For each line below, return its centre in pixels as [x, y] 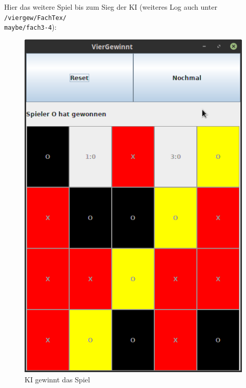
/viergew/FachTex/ [35, 18]
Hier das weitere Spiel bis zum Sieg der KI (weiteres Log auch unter [111, 7]
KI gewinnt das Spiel [57, 379]
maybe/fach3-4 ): [30, 27]
